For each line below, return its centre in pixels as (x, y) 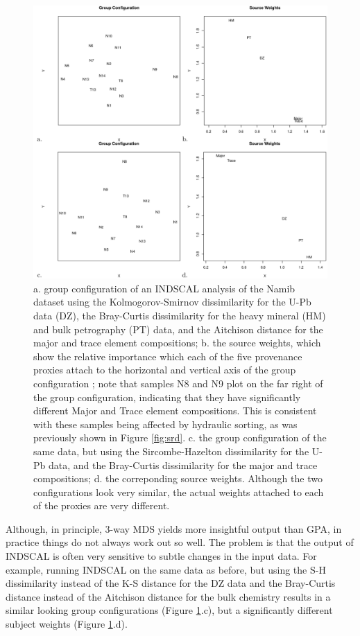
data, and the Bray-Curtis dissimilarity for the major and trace (183, 465)
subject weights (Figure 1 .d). (67, 624)
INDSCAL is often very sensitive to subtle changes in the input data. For (161, 556)
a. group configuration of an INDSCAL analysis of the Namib (164, 288)
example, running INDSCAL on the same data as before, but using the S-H (166, 569)
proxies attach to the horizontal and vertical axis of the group (165, 370)
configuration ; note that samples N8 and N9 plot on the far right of (178, 383)
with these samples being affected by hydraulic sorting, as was (165, 424)
